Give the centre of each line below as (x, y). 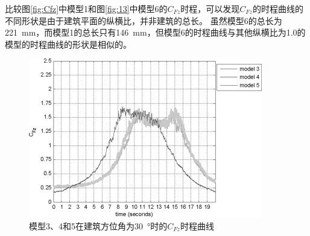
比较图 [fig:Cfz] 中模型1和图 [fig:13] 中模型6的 (86, 8)
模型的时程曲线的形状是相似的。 (68, 44)
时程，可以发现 (210, 8)
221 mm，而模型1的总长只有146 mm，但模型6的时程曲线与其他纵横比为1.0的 (155, 32)
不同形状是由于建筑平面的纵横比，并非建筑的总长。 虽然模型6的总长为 (144, 20)
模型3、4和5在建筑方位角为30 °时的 (98, 225)
